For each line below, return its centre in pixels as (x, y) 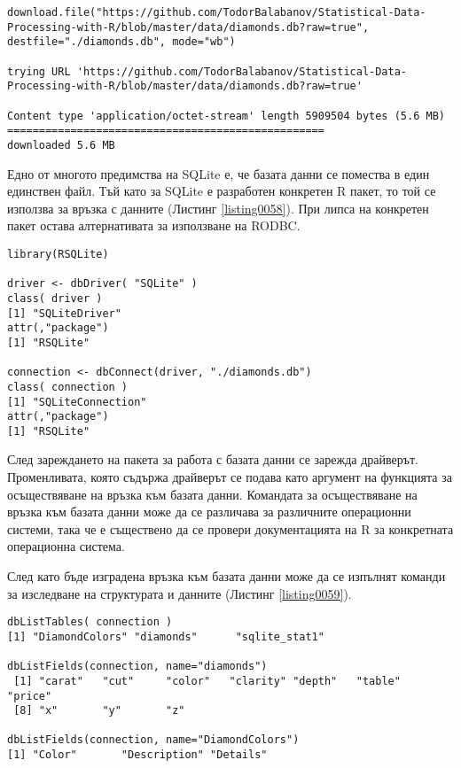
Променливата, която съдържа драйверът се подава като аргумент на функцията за (230, 477)
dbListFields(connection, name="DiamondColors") (153, 740)
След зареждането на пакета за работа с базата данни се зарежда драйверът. (213, 459)
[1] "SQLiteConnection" (77, 402)
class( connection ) (68, 387)
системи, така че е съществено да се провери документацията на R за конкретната (230, 528)
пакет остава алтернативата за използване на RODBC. (154, 225)
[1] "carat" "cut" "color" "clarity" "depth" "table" (207, 681)
